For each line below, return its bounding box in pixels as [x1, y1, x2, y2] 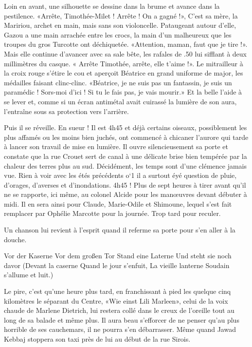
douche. [4, 234, 27, 244]
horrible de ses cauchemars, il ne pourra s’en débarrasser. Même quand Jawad [4, 324, 236, 334]
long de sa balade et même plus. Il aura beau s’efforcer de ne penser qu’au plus [4, 314, 239, 325]
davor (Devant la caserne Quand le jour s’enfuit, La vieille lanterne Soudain [4, 260, 230, 270]
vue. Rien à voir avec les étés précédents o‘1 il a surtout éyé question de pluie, [4, 170, 237, 180]
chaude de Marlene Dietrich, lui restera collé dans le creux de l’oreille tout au [4, 305, 234, 315]
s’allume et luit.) [4, 270, 54, 280]
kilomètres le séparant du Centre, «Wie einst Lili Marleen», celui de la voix [4, 295, 228, 306]
